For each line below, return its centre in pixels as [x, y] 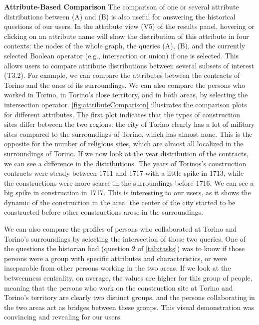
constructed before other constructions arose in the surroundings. [104, 212]
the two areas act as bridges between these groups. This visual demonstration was [129, 307]
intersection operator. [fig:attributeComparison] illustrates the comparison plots [126, 104]
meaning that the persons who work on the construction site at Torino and [119, 287]
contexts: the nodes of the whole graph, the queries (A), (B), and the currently [125, 46]
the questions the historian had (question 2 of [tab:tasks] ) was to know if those [125, 248]
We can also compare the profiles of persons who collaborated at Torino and [121, 229]
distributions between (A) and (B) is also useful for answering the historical [120, 16]
